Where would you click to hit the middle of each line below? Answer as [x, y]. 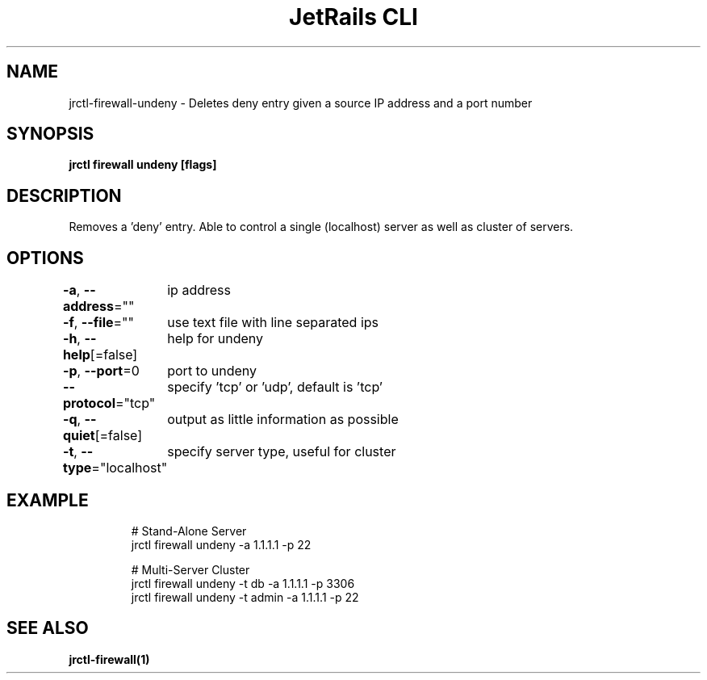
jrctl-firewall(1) [109, 659]
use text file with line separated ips [273, 323]
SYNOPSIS [50, 134]
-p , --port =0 [101, 371]
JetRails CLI [353, 17]
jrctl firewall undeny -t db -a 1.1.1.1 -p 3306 [243, 583]
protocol [89, 403]
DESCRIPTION [64, 195]
